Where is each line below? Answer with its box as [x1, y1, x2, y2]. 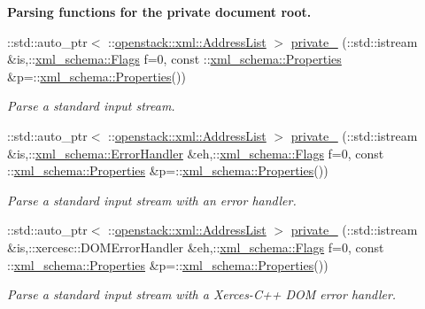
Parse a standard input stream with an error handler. [7, 190, 297, 209]
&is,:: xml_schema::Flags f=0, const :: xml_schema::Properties [7, 50, 342, 68]
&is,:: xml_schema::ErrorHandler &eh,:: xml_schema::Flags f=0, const [7, 143, 384, 162]
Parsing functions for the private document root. [7, 3, 312, 20]
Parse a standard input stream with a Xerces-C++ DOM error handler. [7, 285, 397, 304]
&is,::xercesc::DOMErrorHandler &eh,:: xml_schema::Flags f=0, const [7, 237, 384, 256]
